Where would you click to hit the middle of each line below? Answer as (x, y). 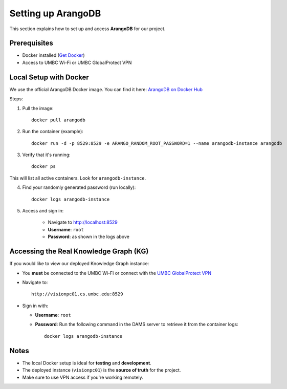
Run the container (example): (53, 132)
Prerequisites (31, 43)
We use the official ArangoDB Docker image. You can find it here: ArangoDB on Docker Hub (106, 89)
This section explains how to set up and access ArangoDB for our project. (87, 29)
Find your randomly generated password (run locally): (79, 187)
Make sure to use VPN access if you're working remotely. (83, 377)
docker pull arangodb (58, 120)
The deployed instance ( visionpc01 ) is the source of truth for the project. (102, 370)
